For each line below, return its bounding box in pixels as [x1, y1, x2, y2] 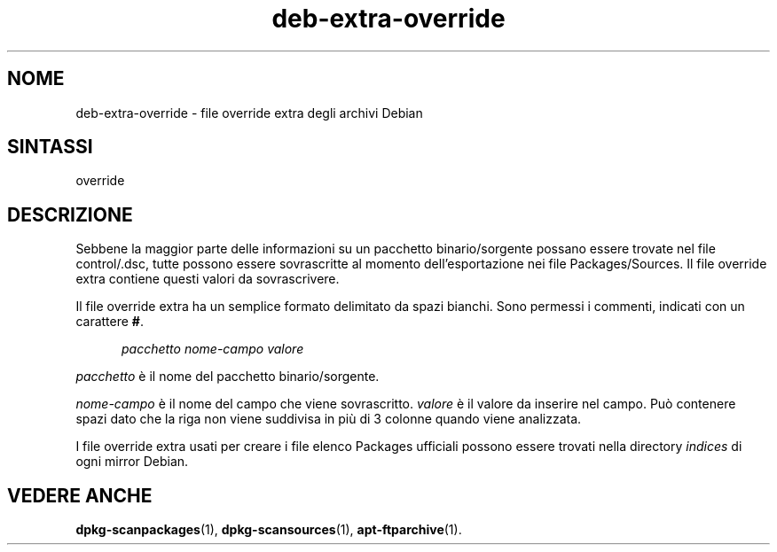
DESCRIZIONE [7, 203, 133, 226]
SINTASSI [7, 136, 93, 159]
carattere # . [75, 314, 144, 330]
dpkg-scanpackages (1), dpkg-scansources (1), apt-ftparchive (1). [75, 522, 462, 538]
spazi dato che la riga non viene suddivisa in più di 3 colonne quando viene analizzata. [75, 411, 582, 427]
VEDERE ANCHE [7, 484, 153, 507]
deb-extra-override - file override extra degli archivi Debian [75, 105, 423, 121]
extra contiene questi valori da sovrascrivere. [75, 271, 340, 287]
